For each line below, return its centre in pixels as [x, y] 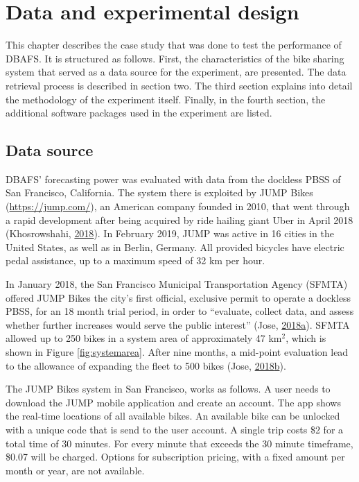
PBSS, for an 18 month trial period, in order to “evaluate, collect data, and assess [180, 311]
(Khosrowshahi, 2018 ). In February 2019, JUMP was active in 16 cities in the [170, 233]
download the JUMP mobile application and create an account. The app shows [173, 402]
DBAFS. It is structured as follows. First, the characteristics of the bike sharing [175, 58]
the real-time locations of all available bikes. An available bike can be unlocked [173, 416]
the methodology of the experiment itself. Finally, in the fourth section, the [166, 99]
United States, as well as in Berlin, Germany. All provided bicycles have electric [175, 247]
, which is [306, 338]
